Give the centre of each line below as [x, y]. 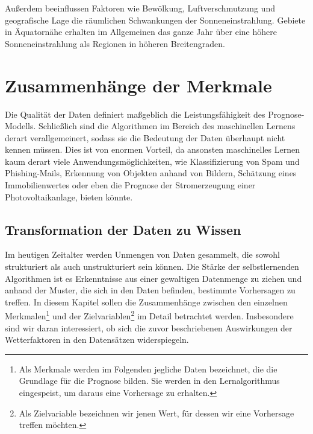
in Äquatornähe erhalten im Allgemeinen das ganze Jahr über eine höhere [141, 32]
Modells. [20, 126]
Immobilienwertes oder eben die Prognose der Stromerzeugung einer [130, 185]
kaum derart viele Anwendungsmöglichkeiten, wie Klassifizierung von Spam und [152, 161]
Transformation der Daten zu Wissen [123, 229]
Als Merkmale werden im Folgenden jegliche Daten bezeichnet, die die [148, 369]
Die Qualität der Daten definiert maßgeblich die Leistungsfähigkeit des [135, 114]
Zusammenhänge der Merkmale [138, 85]
